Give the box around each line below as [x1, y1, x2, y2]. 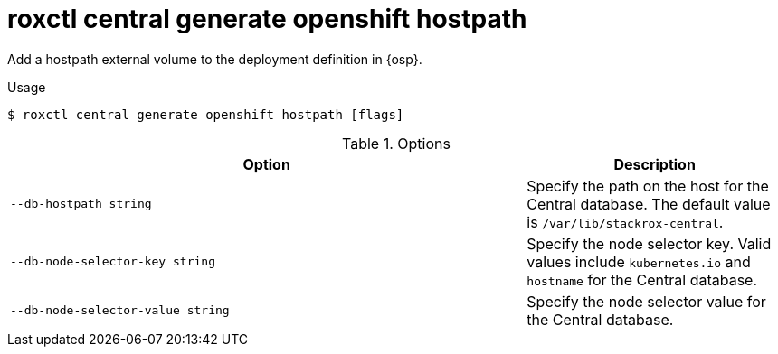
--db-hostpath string [10, 197, 152, 211]
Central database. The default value [527, 194, 771, 213]
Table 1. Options [342, 134, 451, 153]
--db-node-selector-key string [10, 255, 215, 269]
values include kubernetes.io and [527, 252, 751, 271]
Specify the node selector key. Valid [527, 234, 772, 253]
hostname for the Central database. [527, 270, 758, 289]
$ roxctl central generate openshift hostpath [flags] [7, 107, 404, 122]
